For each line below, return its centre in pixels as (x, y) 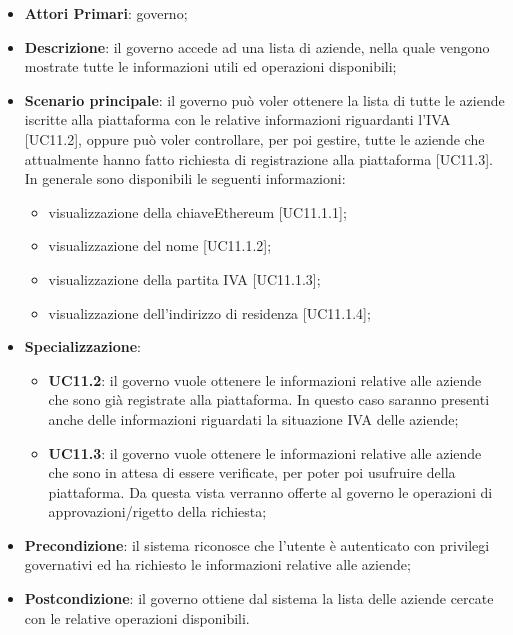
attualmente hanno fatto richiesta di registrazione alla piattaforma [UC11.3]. (258, 158)
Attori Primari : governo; (106, 13)
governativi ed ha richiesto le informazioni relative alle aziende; (217, 564)
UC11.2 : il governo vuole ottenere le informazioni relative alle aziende (265, 379)
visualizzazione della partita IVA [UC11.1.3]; (184, 278)
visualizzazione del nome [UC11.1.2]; (160, 245)
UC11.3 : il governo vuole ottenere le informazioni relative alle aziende (265, 452)
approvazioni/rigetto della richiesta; (157, 511)
